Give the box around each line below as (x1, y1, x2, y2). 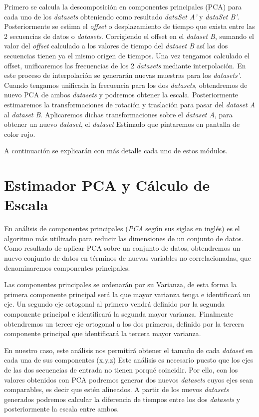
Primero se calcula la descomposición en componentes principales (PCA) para (4, 1, 242, 11)
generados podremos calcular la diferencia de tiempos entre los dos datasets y (4, 394, 241, 404)
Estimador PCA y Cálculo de (4, 175, 210, 195)
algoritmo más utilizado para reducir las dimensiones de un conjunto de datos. (4, 233, 244, 243)
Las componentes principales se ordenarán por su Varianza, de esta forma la (4, 279, 237, 290)
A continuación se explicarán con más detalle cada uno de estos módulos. (4, 145, 228, 156)
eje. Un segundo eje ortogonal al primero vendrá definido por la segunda (4, 299, 225, 309)
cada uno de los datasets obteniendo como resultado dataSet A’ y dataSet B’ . (4, 11, 240, 21)
